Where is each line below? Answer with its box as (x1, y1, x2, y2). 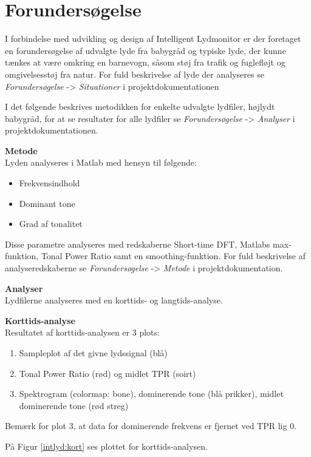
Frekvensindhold (19, 177, 80, 189)
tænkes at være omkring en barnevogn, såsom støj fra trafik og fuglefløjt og (5, 56, 285, 69)
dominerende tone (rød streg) (19, 399, 129, 411)
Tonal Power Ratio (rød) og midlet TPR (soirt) (19, 367, 196, 379)
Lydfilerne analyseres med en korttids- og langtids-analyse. (5, 294, 223, 306)
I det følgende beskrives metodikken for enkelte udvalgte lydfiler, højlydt (5, 100, 275, 113)
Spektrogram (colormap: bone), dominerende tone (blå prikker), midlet (19, 387, 284, 400)
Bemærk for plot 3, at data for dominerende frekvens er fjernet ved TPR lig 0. (5, 419, 297, 432)
